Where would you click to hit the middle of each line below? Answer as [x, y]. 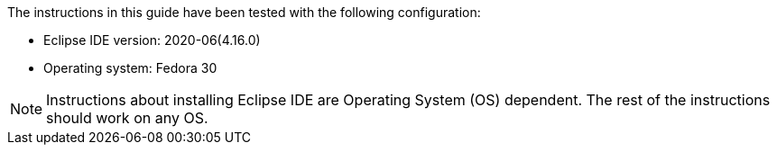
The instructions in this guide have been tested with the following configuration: [244, 12]
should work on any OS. [127, 118]
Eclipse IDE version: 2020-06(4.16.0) [152, 40]
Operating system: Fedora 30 [130, 68]
